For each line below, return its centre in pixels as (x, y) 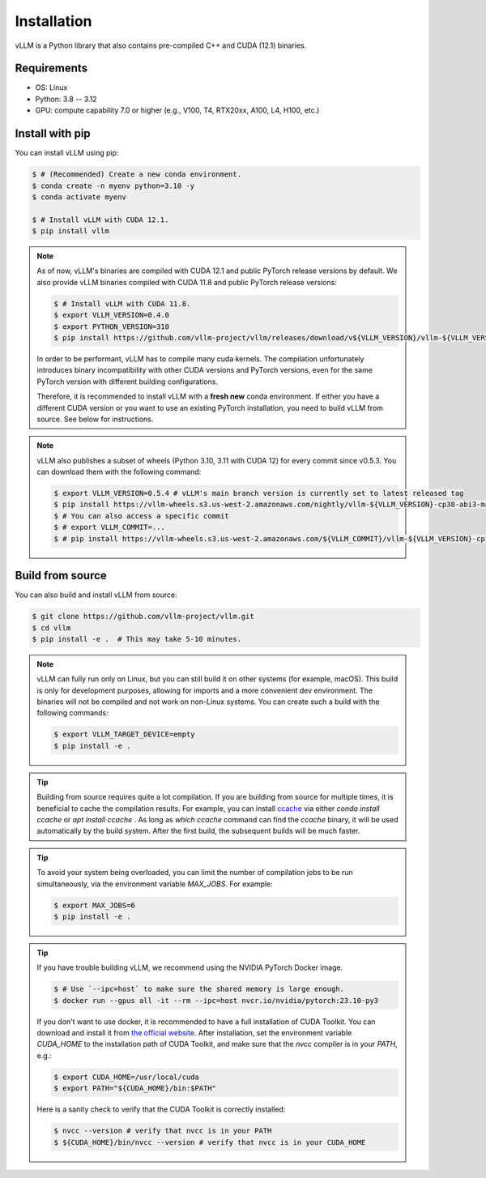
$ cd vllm (51, 627)
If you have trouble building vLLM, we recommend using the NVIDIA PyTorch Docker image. (190, 967)
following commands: (72, 713)
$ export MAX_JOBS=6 (94, 905)
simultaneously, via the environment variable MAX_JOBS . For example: (155, 884)
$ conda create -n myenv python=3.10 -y (113, 186)
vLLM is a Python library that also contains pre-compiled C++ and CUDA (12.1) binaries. (161, 45)
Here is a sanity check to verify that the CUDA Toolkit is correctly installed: (161, 1109)
